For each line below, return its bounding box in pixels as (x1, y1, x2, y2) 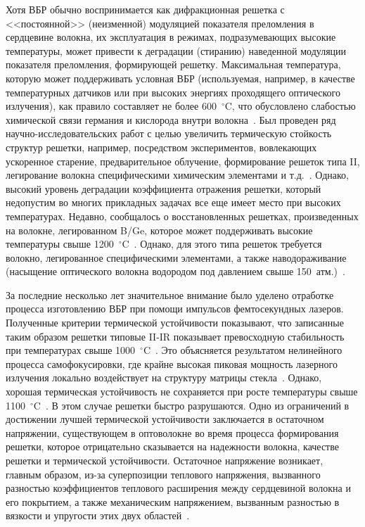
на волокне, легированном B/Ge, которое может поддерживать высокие (6, 222, 313, 237)
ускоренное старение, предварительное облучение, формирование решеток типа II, (6, 153, 360, 168)
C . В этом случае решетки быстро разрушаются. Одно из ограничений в (33, 398, 350, 412)
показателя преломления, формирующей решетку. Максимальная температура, (6, 57, 341, 72)
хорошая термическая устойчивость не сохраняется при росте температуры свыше (6, 384, 358, 399)
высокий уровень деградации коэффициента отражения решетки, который (6, 181, 321, 196)
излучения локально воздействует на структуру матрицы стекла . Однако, (6, 370, 322, 385)
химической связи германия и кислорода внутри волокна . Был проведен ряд (6, 112, 336, 127)
